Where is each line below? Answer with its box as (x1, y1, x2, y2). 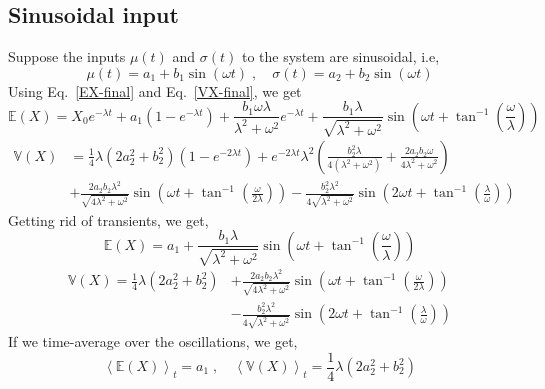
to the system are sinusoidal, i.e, (241, 46, 440, 67)
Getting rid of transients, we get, (8, 209, 209, 230)
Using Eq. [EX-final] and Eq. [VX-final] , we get (8, 80, 302, 101)
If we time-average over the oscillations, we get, (8, 330, 298, 351)
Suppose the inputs (8, 46, 126, 67)
